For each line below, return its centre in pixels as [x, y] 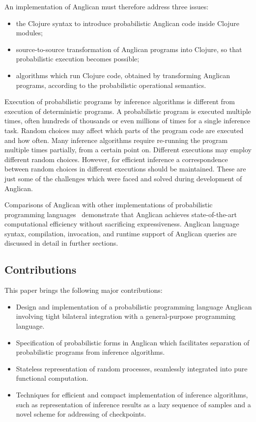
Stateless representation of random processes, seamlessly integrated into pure [132, 368]
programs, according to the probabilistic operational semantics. [111, 85]
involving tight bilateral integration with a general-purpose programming [126, 316]
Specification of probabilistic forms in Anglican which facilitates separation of [133, 342]
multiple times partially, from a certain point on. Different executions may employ [128, 150]
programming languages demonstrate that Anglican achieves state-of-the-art [121, 214]
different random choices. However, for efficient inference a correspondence [116, 159]
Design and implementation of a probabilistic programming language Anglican [134, 306]
